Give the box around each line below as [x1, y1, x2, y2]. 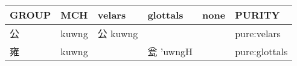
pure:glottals [235, 44, 288, 58]
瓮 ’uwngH [147, 44, 193, 58]
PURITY [235, 8, 280, 22]
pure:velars [235, 26, 281, 40]
